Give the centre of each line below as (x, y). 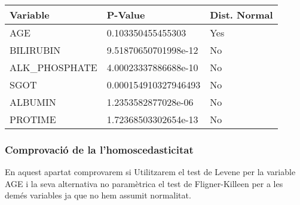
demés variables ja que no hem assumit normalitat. (98, 195)
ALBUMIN (33, 102)
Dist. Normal (241, 15)
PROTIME (33, 119)
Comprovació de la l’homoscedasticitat (99, 149)
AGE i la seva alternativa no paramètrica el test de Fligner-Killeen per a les (144, 183)
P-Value (126, 15)
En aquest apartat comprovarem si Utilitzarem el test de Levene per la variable (150, 172)
